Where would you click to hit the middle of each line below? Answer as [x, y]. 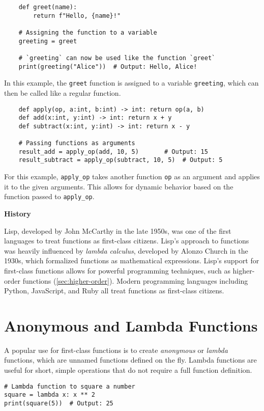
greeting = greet [48, 41]
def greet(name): [48, 7]
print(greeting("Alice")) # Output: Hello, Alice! [108, 66]
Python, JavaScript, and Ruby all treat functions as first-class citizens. [114, 291]
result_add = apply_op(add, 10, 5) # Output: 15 [113, 152]
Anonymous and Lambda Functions [131, 325]
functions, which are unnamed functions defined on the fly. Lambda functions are [130, 360]
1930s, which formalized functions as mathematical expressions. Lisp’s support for [132, 261]
